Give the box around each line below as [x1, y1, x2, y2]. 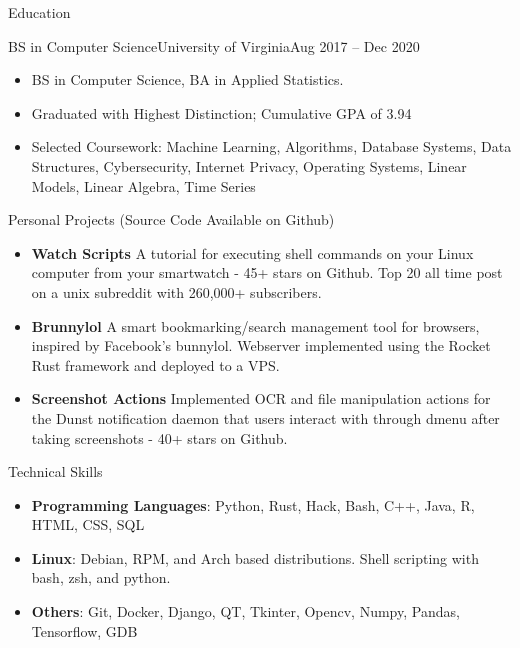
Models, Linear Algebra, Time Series [31, 175, 256, 196]
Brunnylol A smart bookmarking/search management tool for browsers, [31, 315, 480, 336]
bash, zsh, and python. [31, 567, 171, 588]
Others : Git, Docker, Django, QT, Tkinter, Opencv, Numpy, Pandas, [31, 601, 460, 622]
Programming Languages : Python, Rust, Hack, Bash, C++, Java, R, [31, 494, 475, 515]
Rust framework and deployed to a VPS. [31, 354, 280, 375]
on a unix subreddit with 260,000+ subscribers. [31, 281, 322, 302]
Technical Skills [8, 461, 103, 482]
